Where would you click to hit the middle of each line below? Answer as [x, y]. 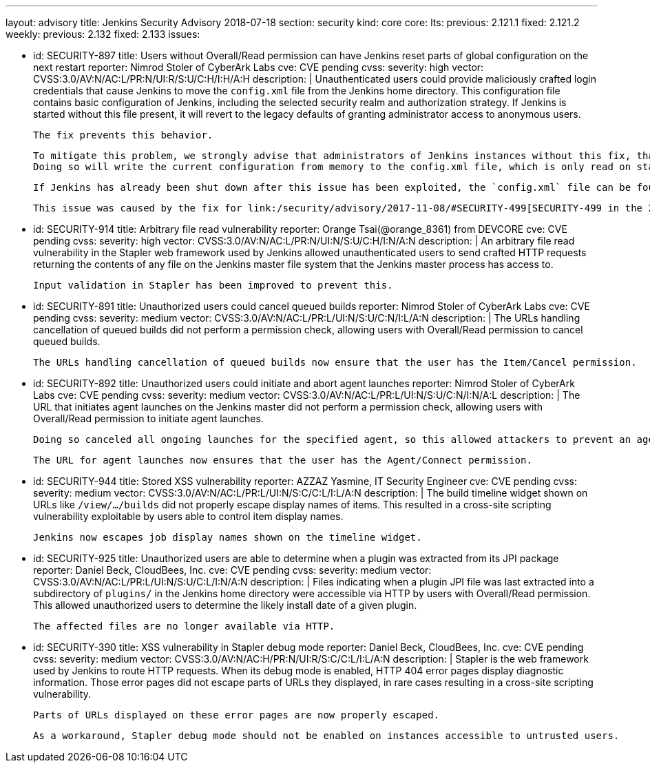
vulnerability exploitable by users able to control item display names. [188, 516]
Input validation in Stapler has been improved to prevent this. [213, 285]
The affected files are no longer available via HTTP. [184, 626]
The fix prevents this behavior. [123, 135]
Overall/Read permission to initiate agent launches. [148, 418]
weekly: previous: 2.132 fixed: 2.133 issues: [103, 34]
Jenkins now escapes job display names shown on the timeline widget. [228, 537]
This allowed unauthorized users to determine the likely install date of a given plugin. [225, 605]
